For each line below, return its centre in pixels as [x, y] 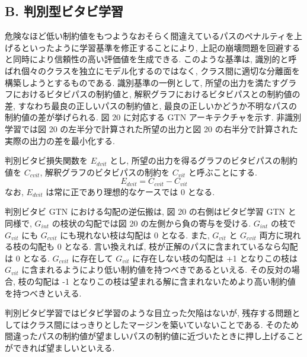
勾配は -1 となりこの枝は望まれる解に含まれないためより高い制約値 [165, 281]
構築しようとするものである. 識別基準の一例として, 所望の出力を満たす [143, 82]
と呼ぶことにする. [223, 172]
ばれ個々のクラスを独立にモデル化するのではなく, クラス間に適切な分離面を [152, 70]
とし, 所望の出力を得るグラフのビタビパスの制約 [204, 160]
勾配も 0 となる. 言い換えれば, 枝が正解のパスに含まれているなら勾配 [164, 246]
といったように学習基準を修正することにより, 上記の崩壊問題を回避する [161, 47]
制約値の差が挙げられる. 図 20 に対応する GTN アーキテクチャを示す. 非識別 [153, 117]
